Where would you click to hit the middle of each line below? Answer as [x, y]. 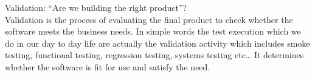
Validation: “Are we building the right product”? [96, 7]
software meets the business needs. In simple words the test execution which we [153, 31]
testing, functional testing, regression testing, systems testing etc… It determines [154, 55]
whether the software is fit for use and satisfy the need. [108, 66]
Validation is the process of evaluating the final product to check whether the [149, 19]
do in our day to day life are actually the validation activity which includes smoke [157, 43]
